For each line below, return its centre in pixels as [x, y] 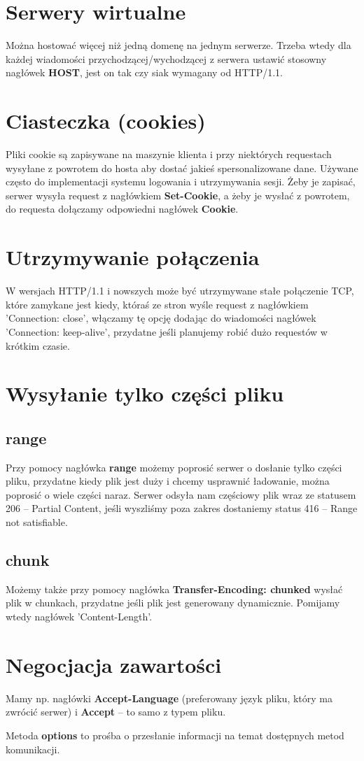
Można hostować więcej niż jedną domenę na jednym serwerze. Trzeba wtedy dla [178, 45]
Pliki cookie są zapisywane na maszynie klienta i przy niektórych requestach [169, 154]
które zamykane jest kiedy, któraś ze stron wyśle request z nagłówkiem [157, 304]
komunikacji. [33, 749]
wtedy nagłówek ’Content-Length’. [79, 617]
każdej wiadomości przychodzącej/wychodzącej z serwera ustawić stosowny [166, 58]
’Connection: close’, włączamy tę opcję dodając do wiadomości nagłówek [161, 318]
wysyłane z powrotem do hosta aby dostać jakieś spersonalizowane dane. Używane [182, 168]
